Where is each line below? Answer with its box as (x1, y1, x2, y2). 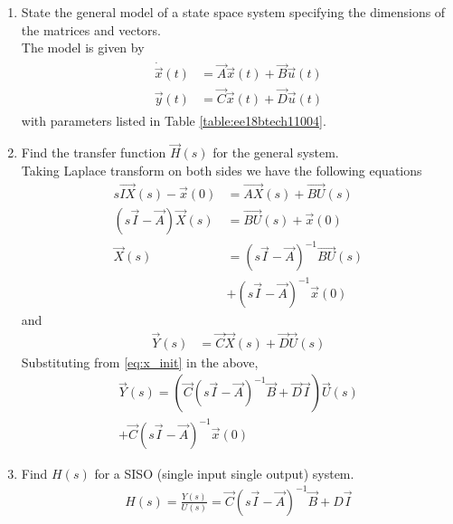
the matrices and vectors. (21, 20, 162, 39)
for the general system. (212, 143, 339, 162)
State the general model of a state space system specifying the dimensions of (21, 3, 446, 21)
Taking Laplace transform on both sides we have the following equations (21, 160, 422, 179)
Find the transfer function (21, 143, 166, 162)
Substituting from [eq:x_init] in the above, (21, 352, 259, 371)
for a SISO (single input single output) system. (94, 463, 354, 482)
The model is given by (21, 38, 145, 57)
